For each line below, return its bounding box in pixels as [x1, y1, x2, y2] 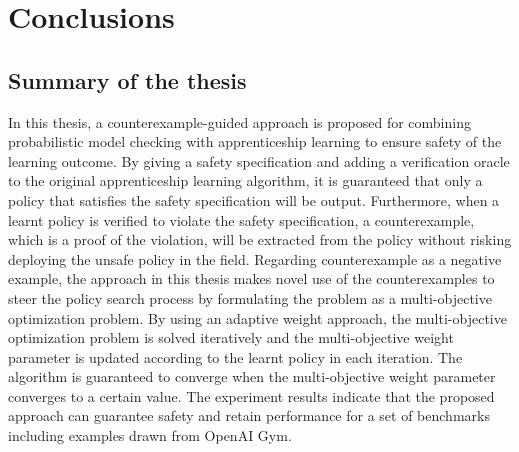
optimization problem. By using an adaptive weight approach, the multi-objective [8, 307, 507, 328]
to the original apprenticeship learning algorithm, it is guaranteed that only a [8, 170, 483, 191]
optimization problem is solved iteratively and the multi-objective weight [8, 327, 454, 348]
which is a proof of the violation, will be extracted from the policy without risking [8, 229, 512, 250]
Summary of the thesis [8, 64, 247, 95]
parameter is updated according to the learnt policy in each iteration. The [8, 346, 463, 367]
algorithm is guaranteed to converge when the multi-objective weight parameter [8, 366, 496, 387]
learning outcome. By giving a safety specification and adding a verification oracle [8, 150, 510, 171]
